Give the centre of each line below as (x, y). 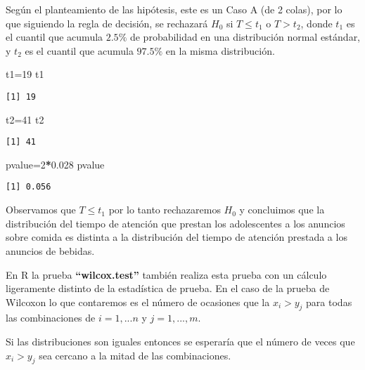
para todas (329, 302)
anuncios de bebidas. (50, 250)
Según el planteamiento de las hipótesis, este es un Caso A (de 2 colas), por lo (174, 9)
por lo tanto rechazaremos (165, 210)
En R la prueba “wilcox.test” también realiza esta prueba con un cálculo (166, 274)
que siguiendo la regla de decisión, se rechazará (107, 23)
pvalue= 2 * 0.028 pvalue (55, 164)
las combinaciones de (51, 318)
